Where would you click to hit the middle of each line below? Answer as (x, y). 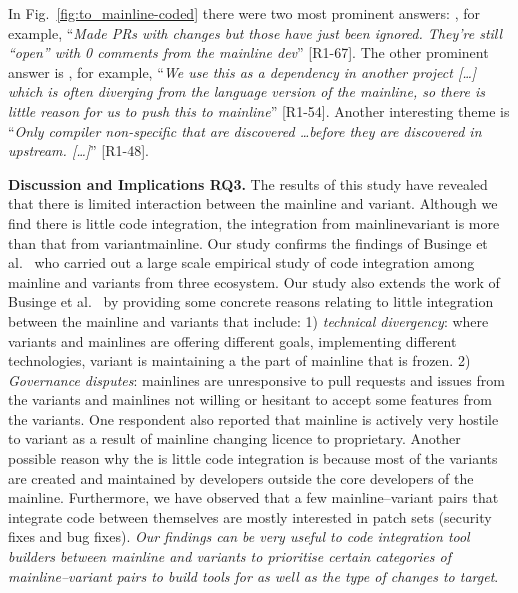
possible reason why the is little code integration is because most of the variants (253, 458)
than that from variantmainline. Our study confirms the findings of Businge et (248, 242)
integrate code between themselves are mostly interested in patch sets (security (250, 516)
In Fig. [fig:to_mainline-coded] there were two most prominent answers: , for (244, 13)
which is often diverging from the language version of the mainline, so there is (247, 91)
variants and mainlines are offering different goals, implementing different (232, 340)
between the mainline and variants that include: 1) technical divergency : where (248, 320)
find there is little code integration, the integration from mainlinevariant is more (254, 222)
